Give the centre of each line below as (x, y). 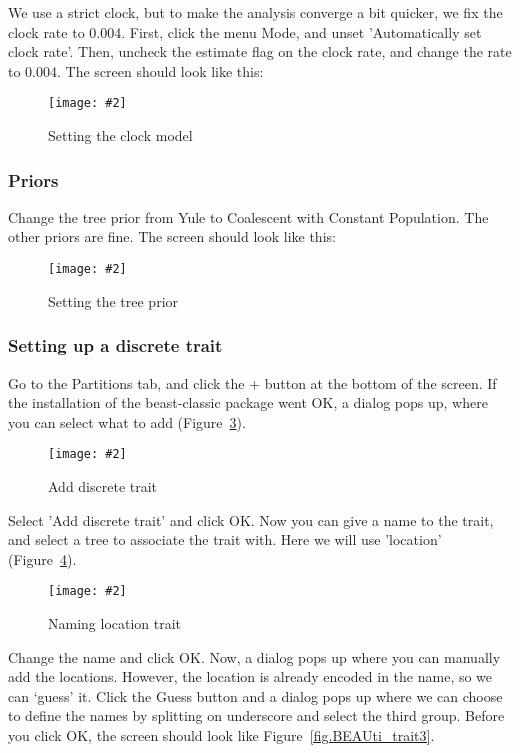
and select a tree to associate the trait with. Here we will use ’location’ (225, 539)
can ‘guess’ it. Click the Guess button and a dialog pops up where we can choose (255, 695)
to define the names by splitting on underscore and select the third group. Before (256, 715)
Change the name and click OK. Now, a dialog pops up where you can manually (254, 656)
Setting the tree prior (113, 300)
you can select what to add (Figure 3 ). (127, 421)
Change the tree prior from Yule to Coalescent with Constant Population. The (248, 216)
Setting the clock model (120, 135)
